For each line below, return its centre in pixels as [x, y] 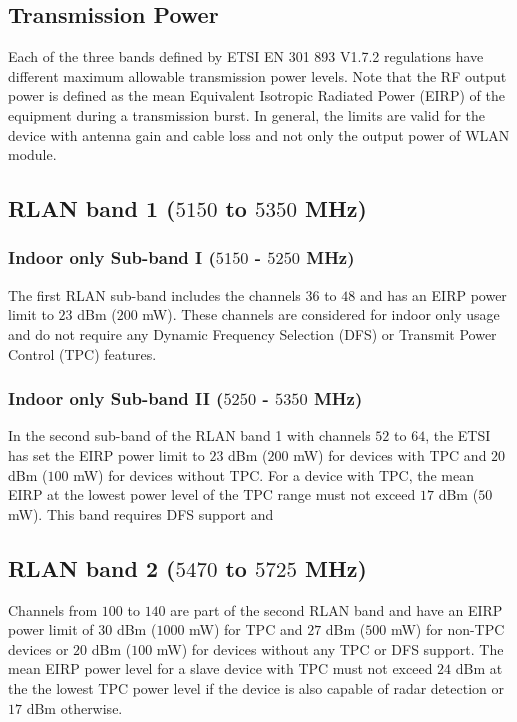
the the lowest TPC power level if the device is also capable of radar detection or [256, 687]
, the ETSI [458, 435]
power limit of [51, 629]
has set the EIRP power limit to [106, 454]
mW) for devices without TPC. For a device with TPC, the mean [274, 474]
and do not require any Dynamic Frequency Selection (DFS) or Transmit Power [252, 333]
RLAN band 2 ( [92, 567]
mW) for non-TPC [447, 629]
